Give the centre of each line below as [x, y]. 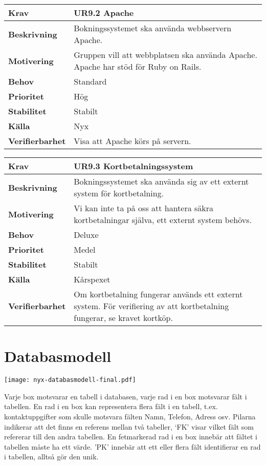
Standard [90, 81]
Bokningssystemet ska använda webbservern [153, 28]
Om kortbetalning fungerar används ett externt [158, 294]
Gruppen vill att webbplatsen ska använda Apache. [165, 55]
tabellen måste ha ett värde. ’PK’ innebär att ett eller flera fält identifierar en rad [132, 446]
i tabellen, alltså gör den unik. [51, 457]
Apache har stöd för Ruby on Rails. [138, 66]
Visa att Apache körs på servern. [132, 141]
